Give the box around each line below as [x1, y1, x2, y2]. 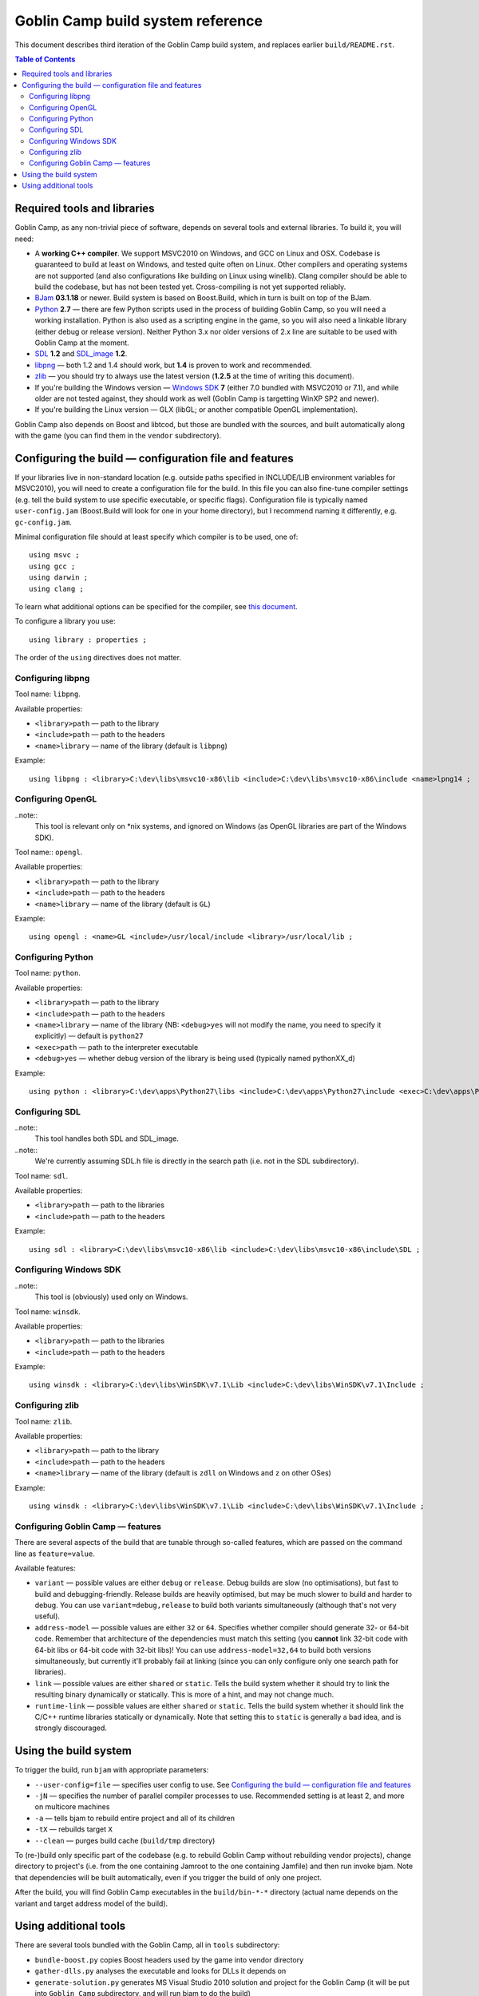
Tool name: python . [14, 968, 81, 978]
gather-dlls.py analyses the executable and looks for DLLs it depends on [34, 1966, 287, 1976]
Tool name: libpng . [14, 689, 81, 699]
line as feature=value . [14, 1549, 95, 1558]
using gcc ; [29, 561, 76, 571]
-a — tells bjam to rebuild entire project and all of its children [34, 1813, 236, 1823]
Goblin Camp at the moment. [34, 338, 129, 347]
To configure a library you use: [14, 616, 116, 626]
